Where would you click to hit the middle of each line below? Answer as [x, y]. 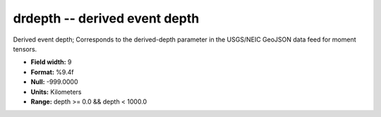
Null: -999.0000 [54, 82]
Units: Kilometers [56, 92]
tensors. [25, 49]
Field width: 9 [51, 62]
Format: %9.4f [52, 72]
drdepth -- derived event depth [106, 18]
